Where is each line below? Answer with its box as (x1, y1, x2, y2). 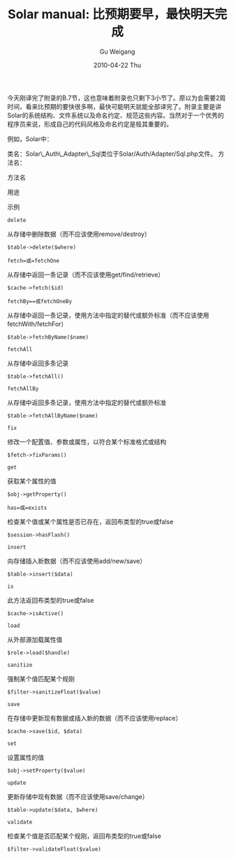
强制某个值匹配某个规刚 (7, 675, 75, 683)
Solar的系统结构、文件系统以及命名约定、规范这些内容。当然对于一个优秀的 (7, 111, 224, 119)
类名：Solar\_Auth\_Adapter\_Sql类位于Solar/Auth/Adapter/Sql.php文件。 (7, 149, 217, 158)
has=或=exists (7, 504, 47, 511)
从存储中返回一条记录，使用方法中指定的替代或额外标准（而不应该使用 (7, 311, 210, 319)
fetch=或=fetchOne (7, 257, 60, 264)
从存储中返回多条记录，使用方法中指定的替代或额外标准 (7, 398, 166, 406)
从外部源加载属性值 (7, 635, 63, 643)
